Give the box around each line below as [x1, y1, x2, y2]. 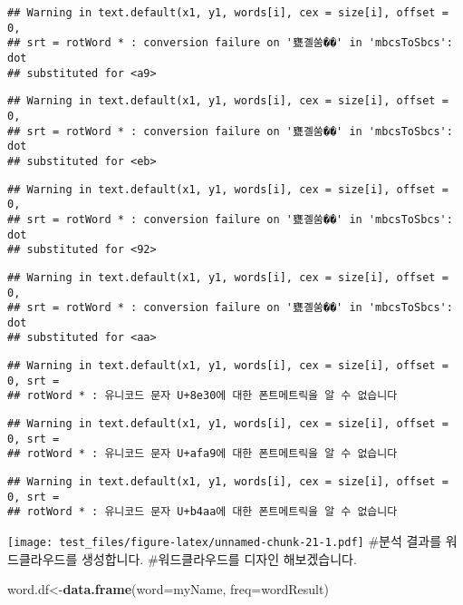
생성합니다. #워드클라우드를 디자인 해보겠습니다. [81, 549, 357, 568]
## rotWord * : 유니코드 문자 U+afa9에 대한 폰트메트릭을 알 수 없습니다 [7, 447, 398, 461]
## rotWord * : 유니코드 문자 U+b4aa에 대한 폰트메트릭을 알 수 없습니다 [7, 505, 398, 519]
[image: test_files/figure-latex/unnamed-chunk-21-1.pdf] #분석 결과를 [7, 532, 442, 551]
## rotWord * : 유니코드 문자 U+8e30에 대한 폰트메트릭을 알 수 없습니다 [7, 389, 398, 403]
